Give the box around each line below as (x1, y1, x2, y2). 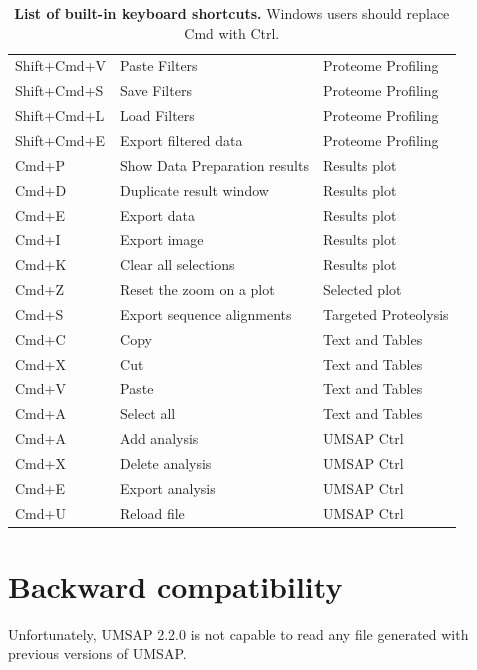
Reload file (120, 502, 185, 523)
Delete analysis (120, 452, 212, 473)
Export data (120, 204, 195, 225)
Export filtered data (120, 129, 243, 150)
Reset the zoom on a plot (120, 279, 275, 300)
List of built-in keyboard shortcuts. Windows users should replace (14, 3, 450, 23)
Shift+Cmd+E (15, 129, 106, 150)
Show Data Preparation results (120, 154, 309, 175)
